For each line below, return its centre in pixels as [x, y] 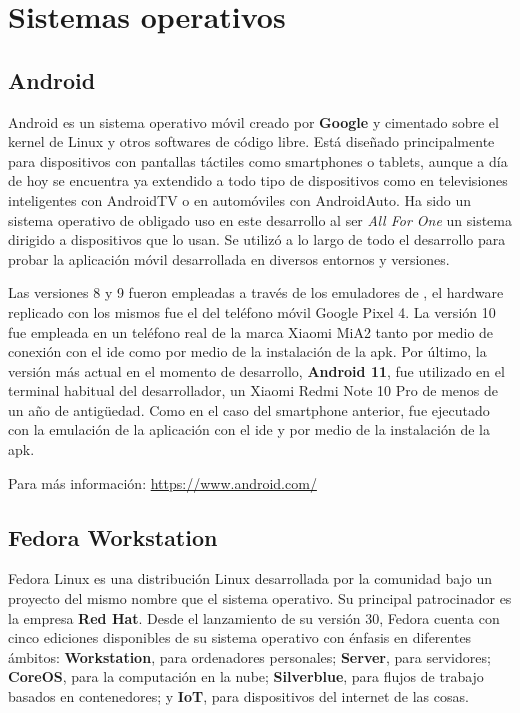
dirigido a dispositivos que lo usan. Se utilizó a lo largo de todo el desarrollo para [257, 239]
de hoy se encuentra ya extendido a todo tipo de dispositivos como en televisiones [258, 180]
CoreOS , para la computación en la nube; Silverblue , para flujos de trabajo [246, 676]
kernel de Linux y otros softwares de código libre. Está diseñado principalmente [251, 141]
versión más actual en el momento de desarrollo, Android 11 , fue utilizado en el [256, 370]
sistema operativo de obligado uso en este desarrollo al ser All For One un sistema [260, 219]
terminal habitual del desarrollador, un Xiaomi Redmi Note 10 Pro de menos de [253, 390]
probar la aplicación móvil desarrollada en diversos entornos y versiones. [229, 258]
